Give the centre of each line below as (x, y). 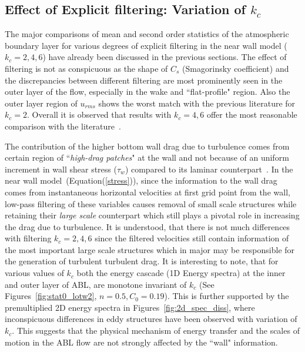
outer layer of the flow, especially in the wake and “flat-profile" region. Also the (148, 92)
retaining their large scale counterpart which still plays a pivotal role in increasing (152, 215)
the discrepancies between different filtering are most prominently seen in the (144, 80)
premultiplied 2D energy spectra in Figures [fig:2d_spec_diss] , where (130, 307)
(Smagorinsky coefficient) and (236, 68)
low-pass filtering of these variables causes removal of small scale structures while (151, 203)
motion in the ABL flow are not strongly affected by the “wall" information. (141, 342)
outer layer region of (41, 103)
